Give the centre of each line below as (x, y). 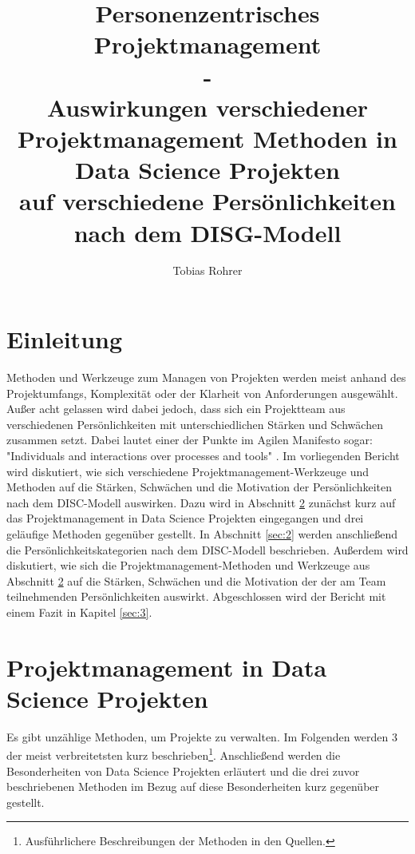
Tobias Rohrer (207, 270)
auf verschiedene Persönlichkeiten (207, 201)
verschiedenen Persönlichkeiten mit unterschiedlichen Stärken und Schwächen (195, 424)
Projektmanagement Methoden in (207, 138)
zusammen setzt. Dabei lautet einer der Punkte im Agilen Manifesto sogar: (190, 440)
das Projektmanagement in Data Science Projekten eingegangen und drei (185, 518)
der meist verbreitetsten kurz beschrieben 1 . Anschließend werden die (174, 754)
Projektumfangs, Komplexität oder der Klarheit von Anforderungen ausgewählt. (202, 393)
